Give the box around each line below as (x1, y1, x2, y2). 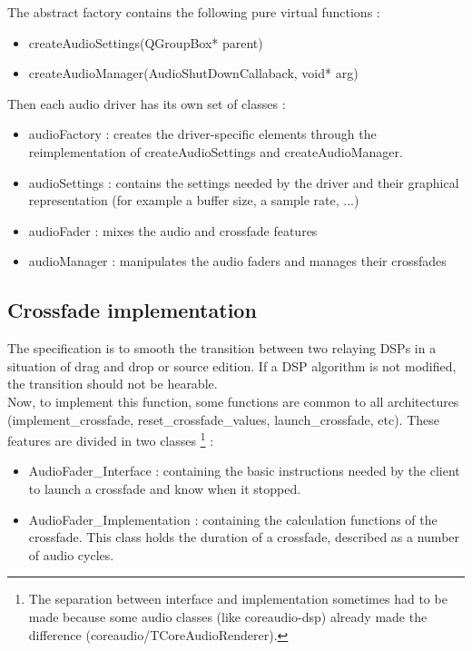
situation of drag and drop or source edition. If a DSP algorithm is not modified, (7, 356, 457, 375)
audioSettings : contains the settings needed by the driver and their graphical (28, 173, 459, 192)
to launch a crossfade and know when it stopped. (28, 478, 301, 498)
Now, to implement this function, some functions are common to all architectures (7, 391, 459, 410)
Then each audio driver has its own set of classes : (7, 94, 286, 113)
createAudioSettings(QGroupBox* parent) (28, 33, 263, 52)
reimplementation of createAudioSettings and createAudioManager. (28, 142, 403, 161)
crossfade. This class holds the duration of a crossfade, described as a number (28, 528, 460, 547)
